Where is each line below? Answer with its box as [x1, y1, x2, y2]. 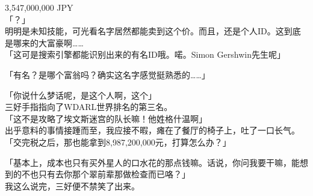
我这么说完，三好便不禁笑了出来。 [5, 179, 140, 192]
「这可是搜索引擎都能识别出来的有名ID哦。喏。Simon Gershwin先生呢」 [5, 48, 285, 61]
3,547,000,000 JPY [5, 1, 73, 13]
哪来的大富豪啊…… [13, 36, 84, 49]
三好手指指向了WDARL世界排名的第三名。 [5, 100, 173, 113]
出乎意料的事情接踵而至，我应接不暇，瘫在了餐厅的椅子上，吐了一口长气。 [5, 124, 300, 136]
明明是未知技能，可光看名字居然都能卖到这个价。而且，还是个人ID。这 [5, 25, 284, 37]
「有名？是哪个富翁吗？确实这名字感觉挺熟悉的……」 [5, 68, 210, 81]
